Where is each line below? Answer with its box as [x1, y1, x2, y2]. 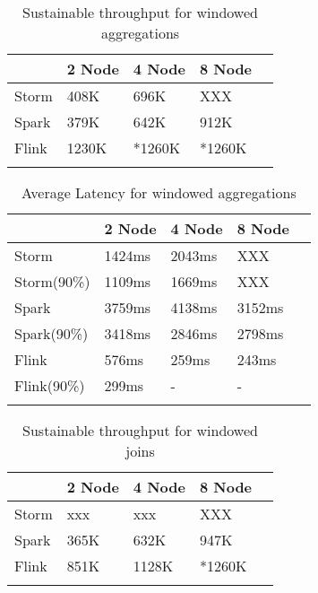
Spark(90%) [14, 323, 89, 344]
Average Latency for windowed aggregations [21, 182, 297, 203]
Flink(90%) [14, 375, 85, 396]
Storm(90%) [14, 271, 90, 292]
